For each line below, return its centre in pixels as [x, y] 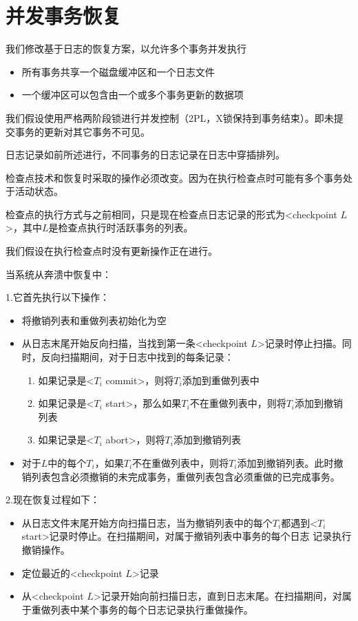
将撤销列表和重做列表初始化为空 [94, 320]
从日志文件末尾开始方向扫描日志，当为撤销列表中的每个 [147, 522]
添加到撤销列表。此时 [285, 463]
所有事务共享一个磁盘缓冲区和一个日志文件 [118, 71]
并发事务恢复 [64, 15]
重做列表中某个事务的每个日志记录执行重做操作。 [142, 609]
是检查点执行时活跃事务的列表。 [121, 228]
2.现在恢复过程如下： [53, 499]
